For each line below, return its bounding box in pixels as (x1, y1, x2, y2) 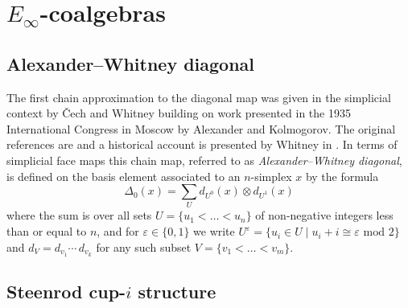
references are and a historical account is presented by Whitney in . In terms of (6, 136, 398, 153)
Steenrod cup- (6, 278, 126, 303)
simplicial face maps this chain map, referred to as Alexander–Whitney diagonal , (6, 151, 402, 168)
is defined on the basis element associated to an (6, 167, 241, 184)
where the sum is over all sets (6, 207, 152, 224)
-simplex (250, 167, 292, 184)
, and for (97, 223, 139, 240)
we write (193, 223, 235, 240)
